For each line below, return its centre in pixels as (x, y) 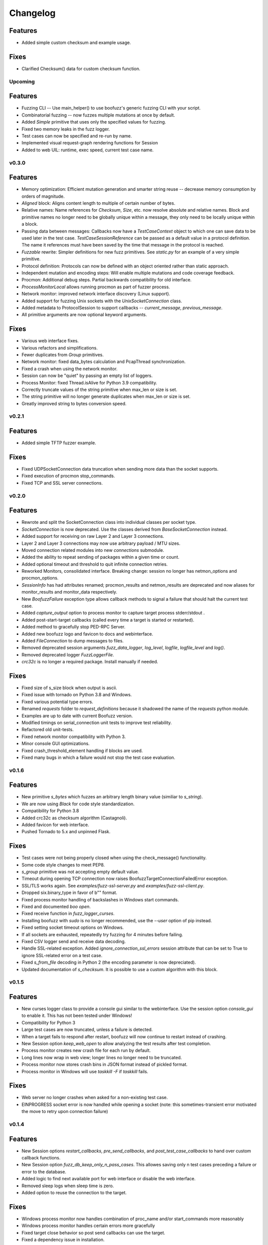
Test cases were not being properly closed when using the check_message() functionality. (114, 858)
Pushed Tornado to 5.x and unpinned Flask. (66, 832)
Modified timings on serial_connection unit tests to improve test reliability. (97, 723)
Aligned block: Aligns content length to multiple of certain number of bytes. (99, 203)
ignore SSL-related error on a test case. (62, 955)
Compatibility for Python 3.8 (50, 811)
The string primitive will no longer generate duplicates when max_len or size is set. (106, 396)
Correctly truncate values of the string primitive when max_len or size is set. (100, 389)
